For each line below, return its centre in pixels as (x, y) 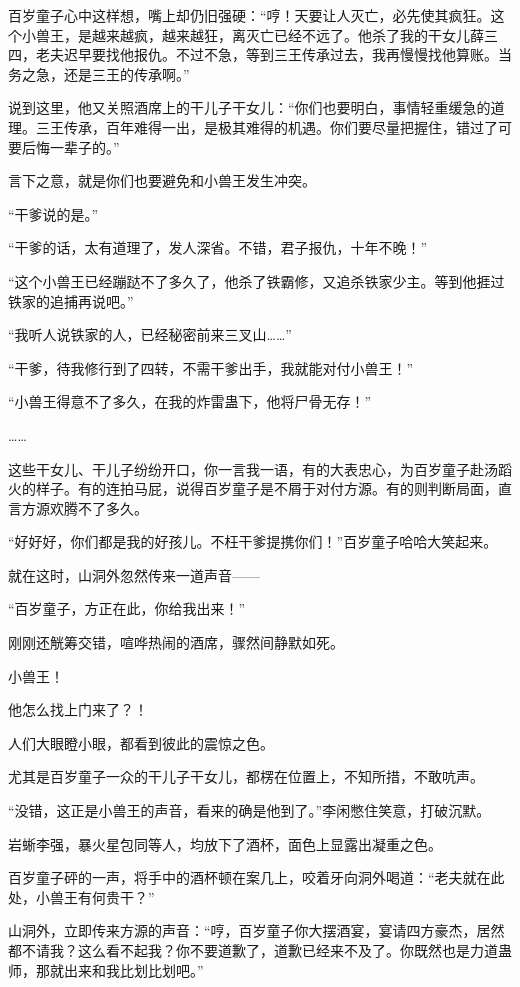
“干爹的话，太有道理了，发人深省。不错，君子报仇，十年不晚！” (218, 247)
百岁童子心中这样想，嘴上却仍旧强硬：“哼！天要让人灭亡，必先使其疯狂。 (249, 15)
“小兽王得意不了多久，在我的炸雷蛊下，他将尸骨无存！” (190, 401)
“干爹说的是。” (53, 213)
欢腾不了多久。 (98, 507)
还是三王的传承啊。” (126, 73)
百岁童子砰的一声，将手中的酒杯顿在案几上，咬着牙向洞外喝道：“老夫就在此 (256, 877)
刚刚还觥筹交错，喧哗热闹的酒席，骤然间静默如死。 (176, 642)
